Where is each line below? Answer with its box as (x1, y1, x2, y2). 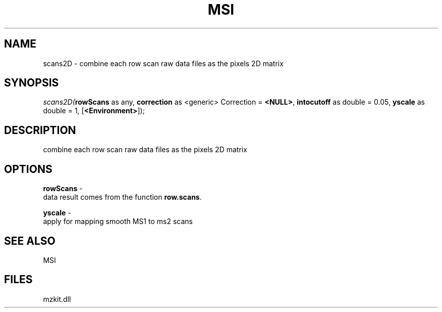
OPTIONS (4, 162, 52, 175)
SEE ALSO (4, 234, 56, 247)
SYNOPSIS (4, 76, 59, 90)
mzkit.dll (43, 294, 71, 303)
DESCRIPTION (4, 123, 76, 137)
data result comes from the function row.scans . (43, 193, 202, 202)
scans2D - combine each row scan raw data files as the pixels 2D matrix (43, 59, 284, 68)
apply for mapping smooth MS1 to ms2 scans (43, 217, 193, 226)
